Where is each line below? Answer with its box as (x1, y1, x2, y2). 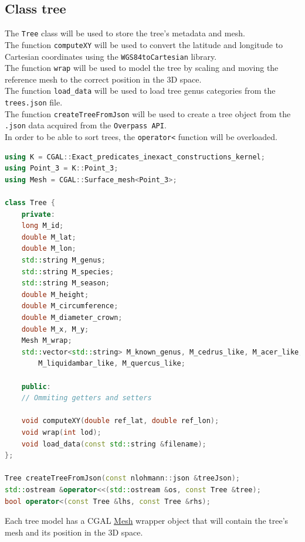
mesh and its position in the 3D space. (5, 526, 143, 538)
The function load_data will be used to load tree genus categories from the (5, 84, 276, 97)
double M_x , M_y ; (21, 325, 89, 333)
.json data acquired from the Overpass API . (5, 119, 167, 131)
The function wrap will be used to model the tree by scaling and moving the (5, 62, 279, 74)
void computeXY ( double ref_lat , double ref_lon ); (21, 417, 219, 425)
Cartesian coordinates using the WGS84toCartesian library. (5, 50, 217, 62)
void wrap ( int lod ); (21, 428, 101, 437)
